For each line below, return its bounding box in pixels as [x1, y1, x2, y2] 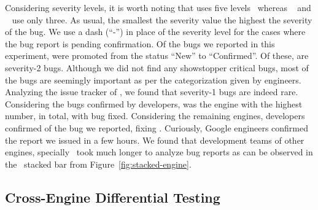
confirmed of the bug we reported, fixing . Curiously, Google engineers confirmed [5, 121, 309, 134]
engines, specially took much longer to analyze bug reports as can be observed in [5, 146, 313, 158]
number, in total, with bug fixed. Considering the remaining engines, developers [5, 109, 305, 122]
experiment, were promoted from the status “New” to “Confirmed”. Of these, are [5, 49, 309, 62]
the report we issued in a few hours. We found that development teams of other [5, 133, 304, 146]
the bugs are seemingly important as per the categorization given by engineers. [5, 73, 301, 86]
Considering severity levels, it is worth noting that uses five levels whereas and [5, 1, 311, 14]
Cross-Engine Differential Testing [5, 187, 220, 206]
